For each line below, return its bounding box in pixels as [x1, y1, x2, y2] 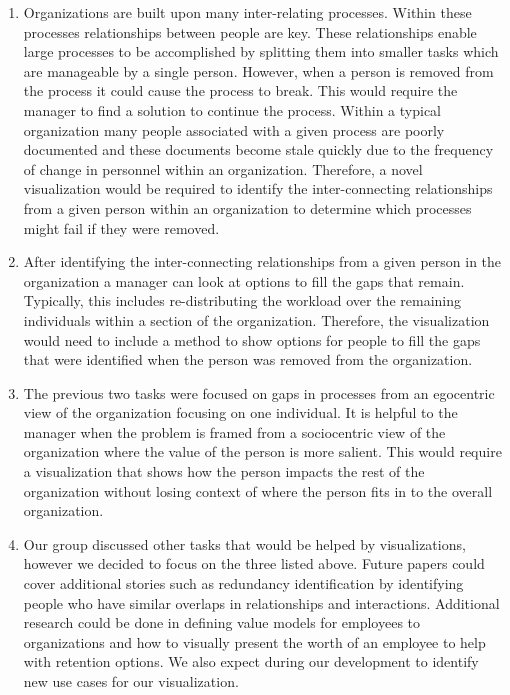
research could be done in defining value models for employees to [23, 612, 421, 633]
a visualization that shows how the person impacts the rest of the [23, 461, 425, 482]
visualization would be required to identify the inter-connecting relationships [23, 178, 493, 199]
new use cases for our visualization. [23, 671, 239, 691]
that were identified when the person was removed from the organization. [23, 349, 473, 370]
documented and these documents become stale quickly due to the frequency [23, 139, 494, 160]
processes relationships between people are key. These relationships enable [23, 21, 477, 42]
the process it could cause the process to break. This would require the [23, 80, 458, 101]
